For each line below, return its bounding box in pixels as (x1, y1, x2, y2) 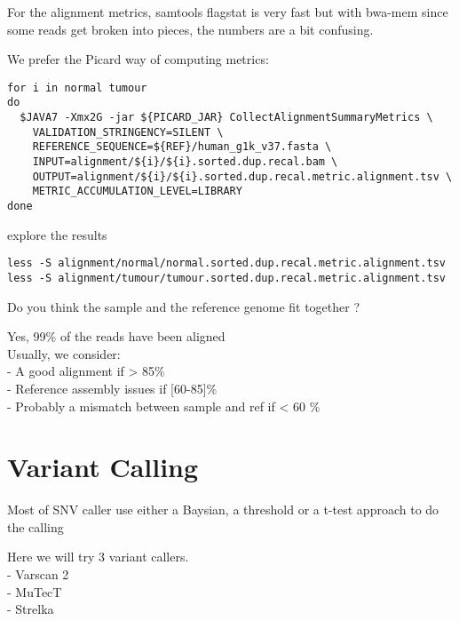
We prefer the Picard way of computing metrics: (7, 50, 269, 68)
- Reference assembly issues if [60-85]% (7, 378, 218, 397)
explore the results (7, 225, 107, 243)
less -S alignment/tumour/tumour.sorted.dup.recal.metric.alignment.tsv (7, 271, 446, 284)
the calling (7, 517, 64, 536)
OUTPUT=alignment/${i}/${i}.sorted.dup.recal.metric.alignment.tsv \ (32, 170, 453, 183)
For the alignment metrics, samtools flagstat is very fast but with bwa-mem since (7, 3, 448, 20)
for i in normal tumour (7, 81, 147, 94)
